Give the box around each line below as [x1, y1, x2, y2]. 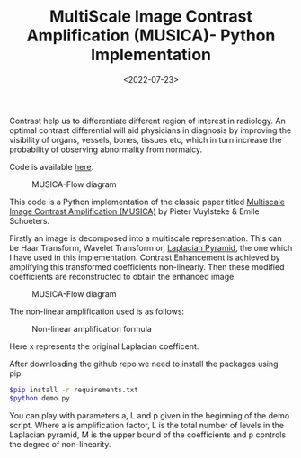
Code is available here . [9, 161, 94, 172]
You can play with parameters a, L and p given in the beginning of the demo [9, 409, 290, 420]
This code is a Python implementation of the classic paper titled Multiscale [9, 196, 286, 207]
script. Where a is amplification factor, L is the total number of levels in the [9, 419, 285, 430]
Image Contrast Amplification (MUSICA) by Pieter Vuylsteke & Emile [9, 205, 260, 217]
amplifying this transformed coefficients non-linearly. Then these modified [9, 261, 285, 272]
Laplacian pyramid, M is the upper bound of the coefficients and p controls [9, 429, 287, 440]
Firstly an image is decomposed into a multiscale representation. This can [9, 232, 283, 244]
